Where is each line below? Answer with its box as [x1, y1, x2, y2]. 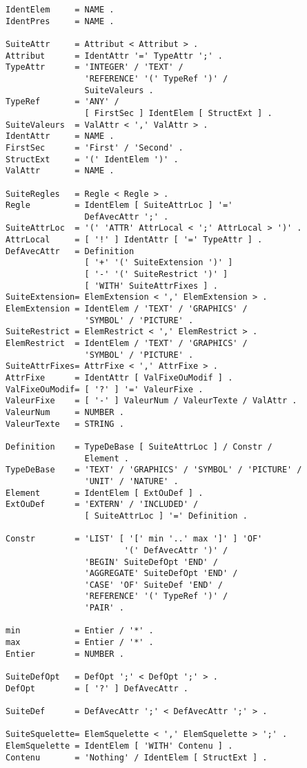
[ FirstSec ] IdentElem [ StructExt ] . [84, 108, 273, 118]
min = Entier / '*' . [6, 626, 154, 636]
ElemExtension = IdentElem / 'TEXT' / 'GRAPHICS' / [6, 304, 248, 314]
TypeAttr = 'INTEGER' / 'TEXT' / [6, 62, 184, 73]
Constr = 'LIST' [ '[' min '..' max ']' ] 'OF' [6, 534, 263, 544]
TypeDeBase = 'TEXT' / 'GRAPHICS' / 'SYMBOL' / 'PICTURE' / [6, 465, 302, 475]
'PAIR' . [84, 603, 124, 613]
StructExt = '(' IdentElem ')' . [6, 154, 179, 164]
